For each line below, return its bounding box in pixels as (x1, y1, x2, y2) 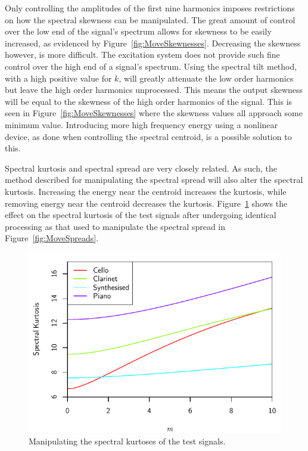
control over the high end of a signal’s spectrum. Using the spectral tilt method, (5, 60, 297, 72)
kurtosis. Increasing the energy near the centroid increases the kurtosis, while (5, 185, 287, 197)
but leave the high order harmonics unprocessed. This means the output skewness (5, 83, 303, 96)
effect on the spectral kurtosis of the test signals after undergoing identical (5, 209, 276, 221)
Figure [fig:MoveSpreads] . (5, 232, 99, 244)
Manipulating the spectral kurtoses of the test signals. (29, 435, 226, 447)
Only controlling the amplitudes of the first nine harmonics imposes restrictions (5, 2, 295, 14)
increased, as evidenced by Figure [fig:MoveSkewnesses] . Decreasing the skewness (5, 36, 301, 49)
